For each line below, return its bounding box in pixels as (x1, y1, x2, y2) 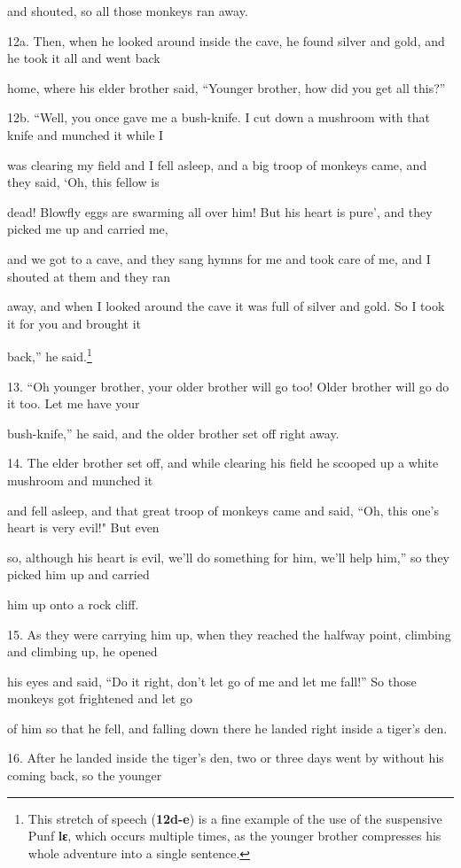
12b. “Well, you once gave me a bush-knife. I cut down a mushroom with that (7, 108, 430, 127)
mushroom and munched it (7, 470, 153, 489)
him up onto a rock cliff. (7, 594, 139, 613)
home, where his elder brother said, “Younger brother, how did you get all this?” (7, 78, 446, 97)
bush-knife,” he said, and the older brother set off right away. (7, 423, 340, 442)
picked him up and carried (7, 565, 150, 584)
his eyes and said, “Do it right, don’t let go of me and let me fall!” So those (7, 671, 417, 690)
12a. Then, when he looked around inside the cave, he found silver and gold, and (7, 31, 445, 50)
